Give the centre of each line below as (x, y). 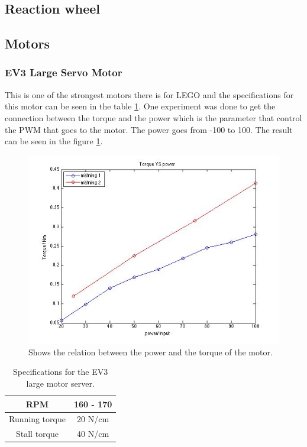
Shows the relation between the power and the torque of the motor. (151, 352)
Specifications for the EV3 (61, 372)
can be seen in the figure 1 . (54, 141)
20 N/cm (93, 419)
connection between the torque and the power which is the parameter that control (153, 117)
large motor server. (60, 383)
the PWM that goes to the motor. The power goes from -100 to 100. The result (149, 129)
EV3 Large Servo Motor (64, 72)
